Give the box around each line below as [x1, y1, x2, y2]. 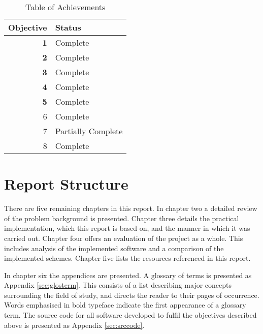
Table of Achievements [25, 1, 106, 13]
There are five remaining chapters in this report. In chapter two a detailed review [4, 203, 257, 214]
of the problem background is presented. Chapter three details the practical [4, 212, 239, 223]
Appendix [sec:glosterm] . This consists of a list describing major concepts [4, 280, 232, 290]
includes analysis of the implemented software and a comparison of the [4, 242, 224, 253]
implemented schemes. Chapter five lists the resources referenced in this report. [4, 253, 251, 263]
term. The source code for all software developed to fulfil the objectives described [4, 310, 257, 320]
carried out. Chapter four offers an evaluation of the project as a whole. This [4, 232, 243, 243]
